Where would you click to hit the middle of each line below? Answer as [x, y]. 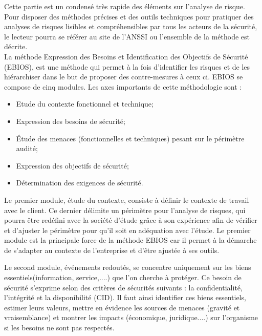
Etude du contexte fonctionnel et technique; [85, 104]
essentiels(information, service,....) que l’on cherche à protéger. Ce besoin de [123, 277]
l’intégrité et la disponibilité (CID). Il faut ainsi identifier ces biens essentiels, [125, 297]
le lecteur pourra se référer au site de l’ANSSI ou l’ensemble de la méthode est [127, 36]
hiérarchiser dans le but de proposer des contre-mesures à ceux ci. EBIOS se [124, 77]
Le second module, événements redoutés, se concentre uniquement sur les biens [128, 267]
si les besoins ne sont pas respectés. [59, 328]
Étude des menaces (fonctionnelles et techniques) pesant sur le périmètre [130, 138]
